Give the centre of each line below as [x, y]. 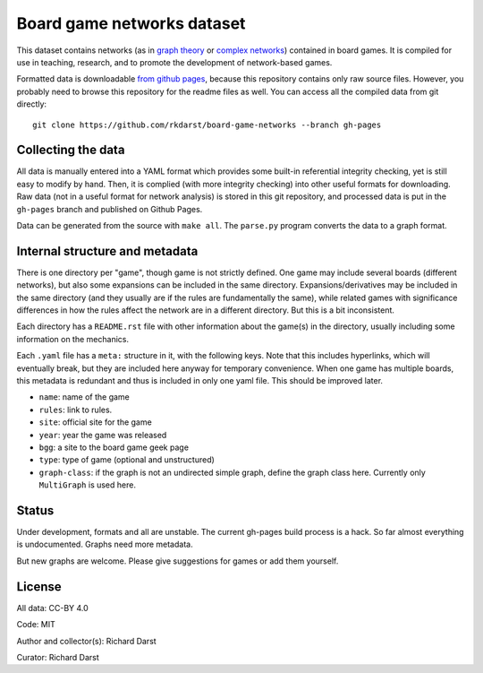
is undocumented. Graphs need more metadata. [105, 544]
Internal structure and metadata [107, 251]
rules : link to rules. [76, 410]
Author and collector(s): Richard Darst [86, 641]
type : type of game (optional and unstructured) [127, 460]
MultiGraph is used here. [87, 485]
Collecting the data [71, 150]
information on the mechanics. [73, 339]
